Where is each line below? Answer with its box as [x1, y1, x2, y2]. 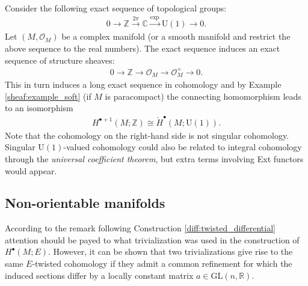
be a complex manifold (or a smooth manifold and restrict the [61, 30, 291, 43]
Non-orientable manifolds [5, 193, 165, 212]
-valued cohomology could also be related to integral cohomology [63, 141, 302, 153]
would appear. [5, 164, 57, 177]
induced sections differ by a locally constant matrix [5, 269, 194, 281]
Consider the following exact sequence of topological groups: [5, 2, 227, 14]
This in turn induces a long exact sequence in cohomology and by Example [5, 78, 282, 91]
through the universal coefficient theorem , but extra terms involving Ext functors [5, 152, 304, 165]
